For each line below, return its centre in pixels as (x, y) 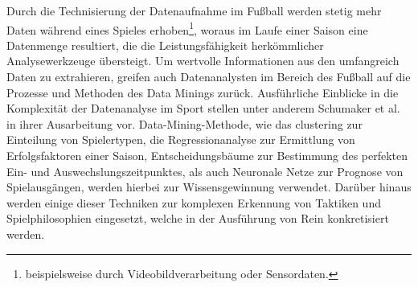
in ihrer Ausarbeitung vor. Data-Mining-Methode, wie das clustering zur (184, 123)
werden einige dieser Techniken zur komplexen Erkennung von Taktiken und (194, 202)
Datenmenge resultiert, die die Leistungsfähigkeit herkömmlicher (165, 45)
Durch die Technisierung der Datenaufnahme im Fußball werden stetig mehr (194, 10)
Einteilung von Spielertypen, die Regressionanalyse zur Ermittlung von (181, 139)
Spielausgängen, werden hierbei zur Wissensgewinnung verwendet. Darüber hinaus (209, 187)
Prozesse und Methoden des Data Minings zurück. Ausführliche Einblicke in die (203, 92)
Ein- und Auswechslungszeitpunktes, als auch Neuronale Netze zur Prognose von (205, 171)
